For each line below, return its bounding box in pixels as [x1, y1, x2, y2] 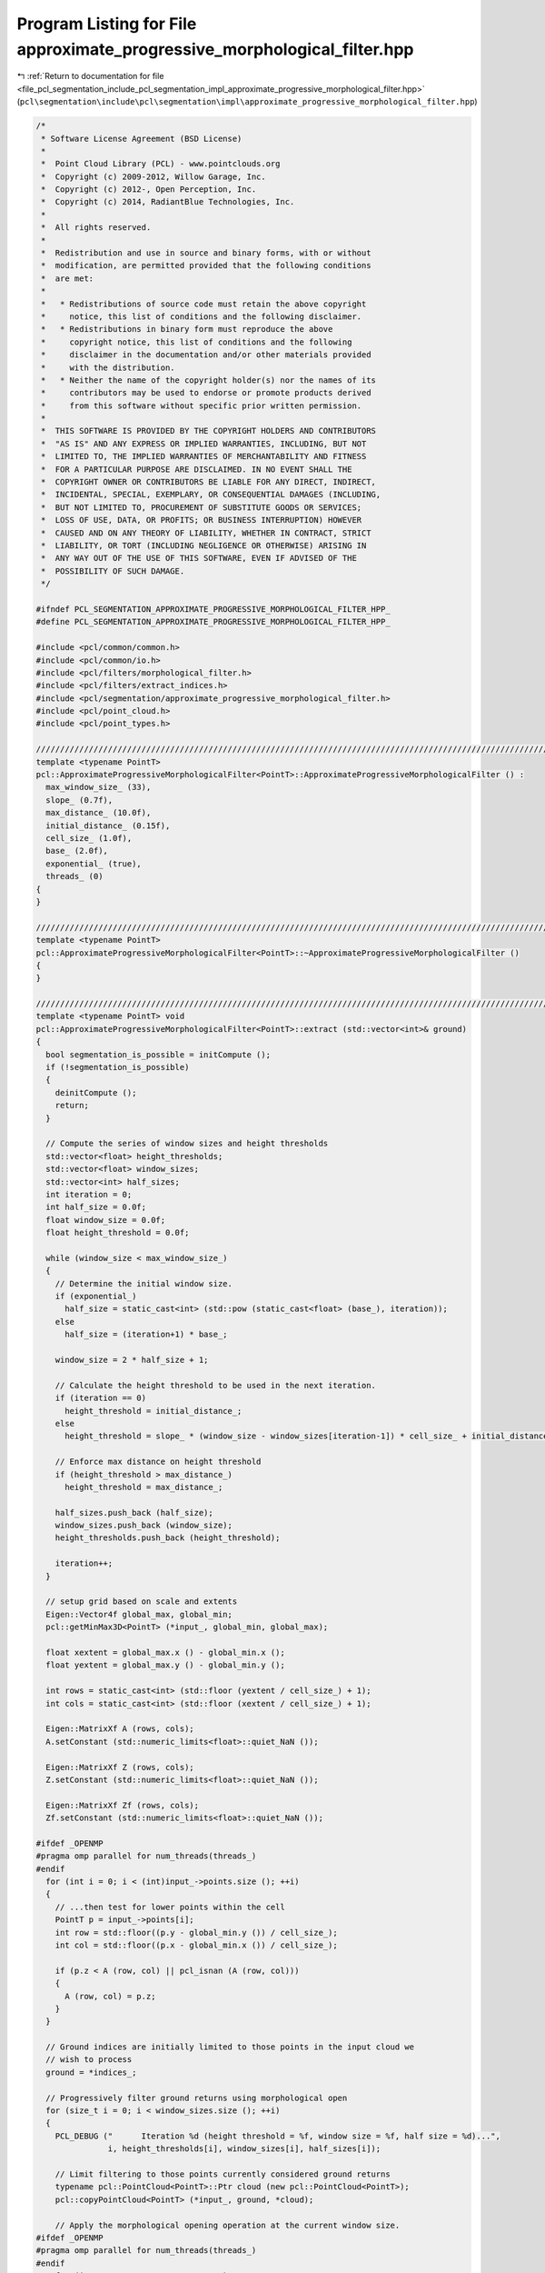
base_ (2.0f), [45, 846, 109, 856]
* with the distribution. [41, 362, 176, 373]
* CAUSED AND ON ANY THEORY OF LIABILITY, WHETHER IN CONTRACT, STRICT [41, 527, 372, 538]
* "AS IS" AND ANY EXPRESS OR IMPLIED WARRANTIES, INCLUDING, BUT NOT [41, 438, 367, 449]
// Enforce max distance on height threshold [54, 1457, 262, 1467]
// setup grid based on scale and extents [45, 1597, 238, 1607]
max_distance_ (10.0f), [45, 807, 152, 818]
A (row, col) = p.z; [64, 1991, 156, 2001]
